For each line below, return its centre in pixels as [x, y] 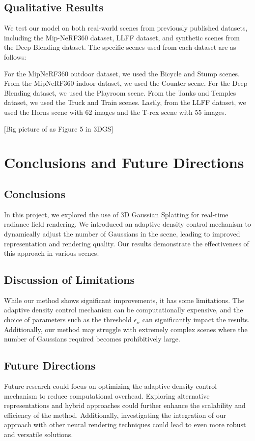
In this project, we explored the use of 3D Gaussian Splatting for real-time [116, 214]
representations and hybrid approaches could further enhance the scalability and [125, 405]
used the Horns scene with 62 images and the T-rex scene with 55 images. [115, 112]
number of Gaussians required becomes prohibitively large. [92, 339]
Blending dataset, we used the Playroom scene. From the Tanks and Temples [120, 92]
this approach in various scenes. [52, 253]
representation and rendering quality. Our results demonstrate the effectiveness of [127, 243]
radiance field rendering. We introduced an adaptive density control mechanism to [127, 224]
